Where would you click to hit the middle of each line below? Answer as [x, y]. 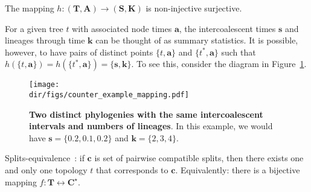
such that [239, 52]
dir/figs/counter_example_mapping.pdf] [109, 95]
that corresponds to [132, 170]
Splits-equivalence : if [45, 158]
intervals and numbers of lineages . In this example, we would [151, 126]
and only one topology [46, 170]
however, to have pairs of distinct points [79, 52]
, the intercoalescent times [227, 28]
